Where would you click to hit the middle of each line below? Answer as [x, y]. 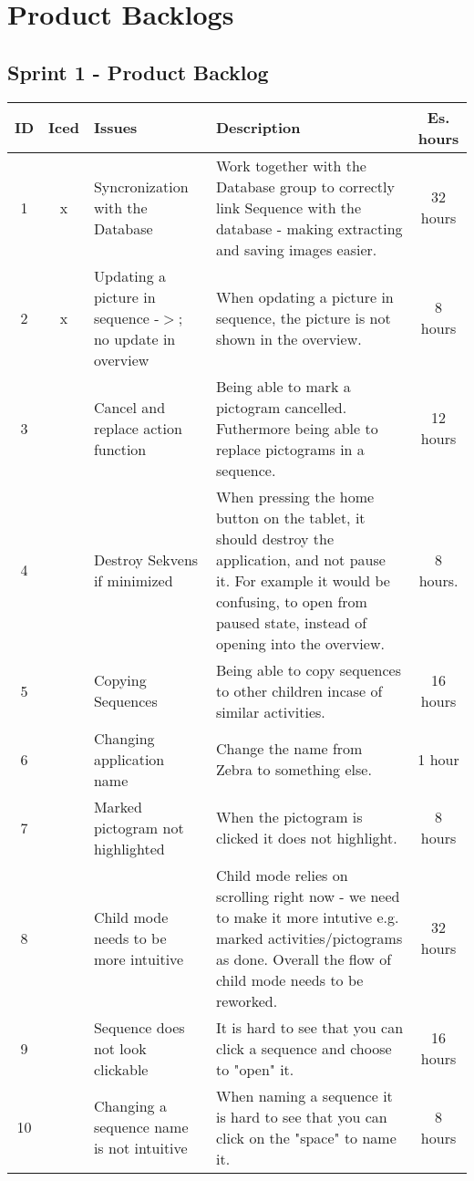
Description [258, 128]
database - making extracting [309, 228]
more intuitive [139, 958]
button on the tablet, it [290, 517]
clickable [121, 1069]
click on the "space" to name [306, 1137]
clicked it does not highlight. [306, 838]
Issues [115, 128]
